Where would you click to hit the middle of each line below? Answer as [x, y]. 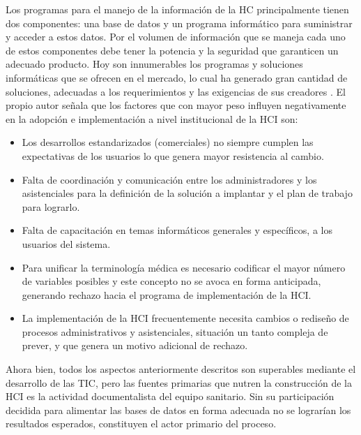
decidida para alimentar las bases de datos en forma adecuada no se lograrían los [178, 410]
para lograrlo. [51, 206]
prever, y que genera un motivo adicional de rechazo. [135, 345]
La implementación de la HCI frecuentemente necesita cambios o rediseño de [185, 318]
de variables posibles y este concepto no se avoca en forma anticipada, [171, 281]
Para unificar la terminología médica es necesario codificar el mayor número [184, 267]
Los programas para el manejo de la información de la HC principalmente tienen [177, 9]
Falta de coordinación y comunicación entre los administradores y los [169, 179]
